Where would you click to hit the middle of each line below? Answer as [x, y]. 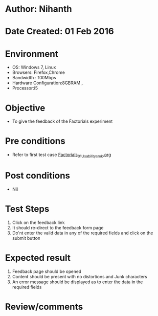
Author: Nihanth [39, 9]
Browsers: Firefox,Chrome [38, 72]
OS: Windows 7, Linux [34, 68]
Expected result [38, 258]
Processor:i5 [25, 88]
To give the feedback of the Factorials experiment [62, 121]
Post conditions [38, 176]
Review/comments [44, 306]
